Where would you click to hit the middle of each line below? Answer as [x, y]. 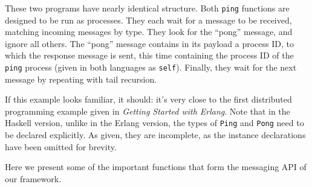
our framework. [33, 178]
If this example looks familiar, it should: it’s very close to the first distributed [148, 99]
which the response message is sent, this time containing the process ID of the [149, 55]
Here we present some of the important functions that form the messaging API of [156, 167]
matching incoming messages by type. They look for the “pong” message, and [149, 32]
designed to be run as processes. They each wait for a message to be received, [148, 20]
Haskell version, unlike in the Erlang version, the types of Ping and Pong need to [154, 123]
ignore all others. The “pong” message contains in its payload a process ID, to [149, 43]
